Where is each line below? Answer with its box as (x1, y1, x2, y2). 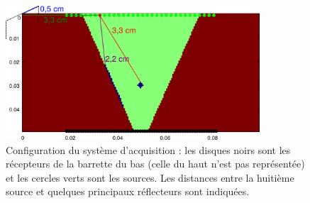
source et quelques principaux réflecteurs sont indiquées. (6, 184, 250, 199)
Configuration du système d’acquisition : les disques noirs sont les (6, 142, 291, 157)
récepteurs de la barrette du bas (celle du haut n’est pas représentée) (6, 156, 305, 171)
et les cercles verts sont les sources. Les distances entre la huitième (6, 170, 294, 185)
